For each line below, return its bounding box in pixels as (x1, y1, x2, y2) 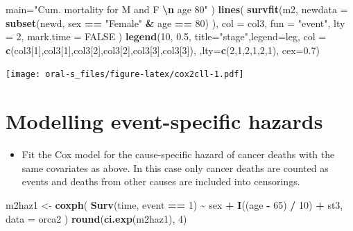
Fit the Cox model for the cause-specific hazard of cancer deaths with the (21, 147, 335, 162)
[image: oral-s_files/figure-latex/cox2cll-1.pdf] (6, 69, 244, 80)
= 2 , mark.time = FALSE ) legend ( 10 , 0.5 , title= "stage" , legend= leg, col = (6, 29, 327, 44)
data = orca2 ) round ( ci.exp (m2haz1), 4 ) (6, 211, 187, 225)
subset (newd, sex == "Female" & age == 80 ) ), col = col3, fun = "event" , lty (6, 15, 345, 30)
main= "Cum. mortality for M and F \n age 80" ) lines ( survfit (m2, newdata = (6, 2, 348, 16)
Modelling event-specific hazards (6, 107, 323, 135)
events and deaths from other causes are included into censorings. (21, 174, 300, 189)
